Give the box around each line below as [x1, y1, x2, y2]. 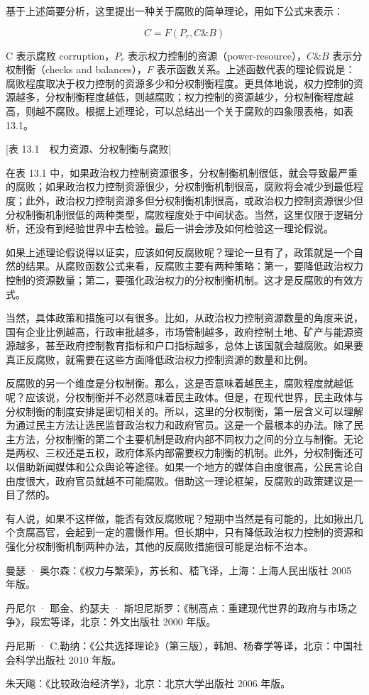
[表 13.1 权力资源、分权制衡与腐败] [6, 141, 172, 156]
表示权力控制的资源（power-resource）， [128, 48, 307, 62]
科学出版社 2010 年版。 [15, 652, 122, 667]
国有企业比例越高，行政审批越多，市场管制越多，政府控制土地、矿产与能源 [6, 324, 353, 339]
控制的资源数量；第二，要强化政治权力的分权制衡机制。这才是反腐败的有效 [6, 272, 353, 287]
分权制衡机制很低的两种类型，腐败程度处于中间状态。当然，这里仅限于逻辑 [6, 207, 353, 221]
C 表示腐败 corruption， [6, 48, 115, 62]
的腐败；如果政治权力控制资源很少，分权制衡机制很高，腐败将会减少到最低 [6, 179, 353, 194]
